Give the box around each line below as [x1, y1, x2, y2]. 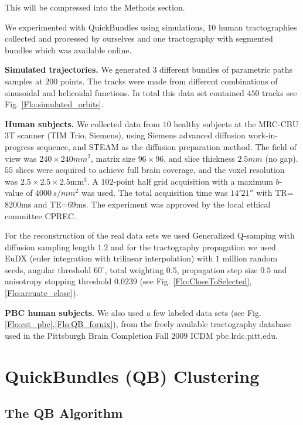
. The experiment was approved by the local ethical [86, 198, 271, 210]
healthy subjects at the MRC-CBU [173, 117, 299, 130]
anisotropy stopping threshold [5, 275, 112, 287]
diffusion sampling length [5, 240, 95, 253]
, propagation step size [176, 263, 258, 276]
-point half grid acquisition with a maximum [113, 175, 273, 187]
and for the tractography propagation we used [111, 240, 276, 253]
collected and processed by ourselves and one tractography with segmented [5, 32, 273, 45]
